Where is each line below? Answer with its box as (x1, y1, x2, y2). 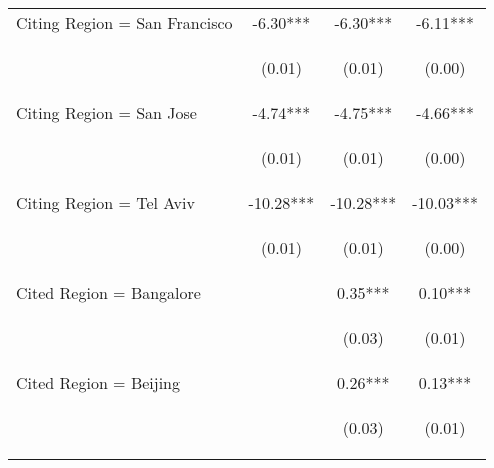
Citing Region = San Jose (16, 101, 197, 124)
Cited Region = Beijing (16, 371, 181, 394)
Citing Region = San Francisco (16, 11, 233, 34)
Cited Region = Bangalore (16, 281, 201, 304)
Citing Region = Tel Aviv (16, 191, 195, 214)
